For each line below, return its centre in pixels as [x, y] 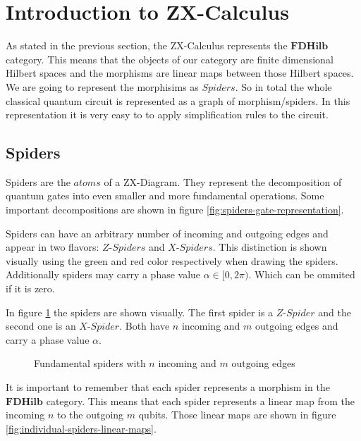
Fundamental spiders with [90, 363]
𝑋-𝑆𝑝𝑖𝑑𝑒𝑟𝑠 [190, 248]
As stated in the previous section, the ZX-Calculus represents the [147, 45]
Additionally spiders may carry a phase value [103, 274]
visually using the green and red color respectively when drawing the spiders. [172, 260]
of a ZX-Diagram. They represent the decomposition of [223, 181]
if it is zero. [30, 288]
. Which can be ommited [302, 274]
